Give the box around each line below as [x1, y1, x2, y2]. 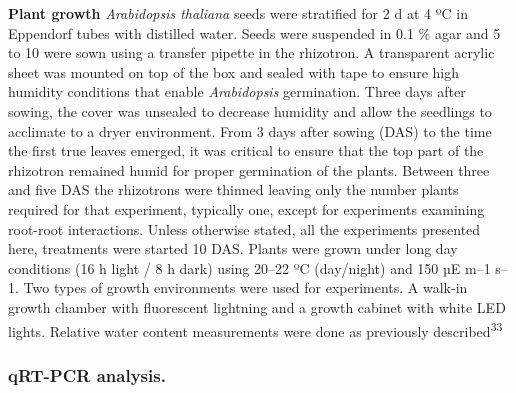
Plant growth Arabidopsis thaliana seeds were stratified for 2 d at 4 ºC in [8, 3, 468, 23]
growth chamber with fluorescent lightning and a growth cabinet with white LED [8, 296, 506, 317]
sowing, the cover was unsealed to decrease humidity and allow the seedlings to [8, 100, 492, 121]
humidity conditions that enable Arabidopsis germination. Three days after [8, 81, 466, 102]
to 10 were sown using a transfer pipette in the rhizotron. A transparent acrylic [8, 42, 495, 63]
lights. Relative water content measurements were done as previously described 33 [8, 317, 503, 341]
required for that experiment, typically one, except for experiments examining [8, 198, 485, 219]
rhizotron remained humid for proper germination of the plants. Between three [8, 159, 490, 180]
